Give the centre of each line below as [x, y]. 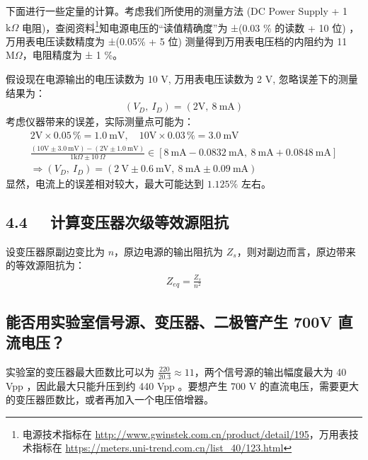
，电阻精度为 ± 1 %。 [73, 55]
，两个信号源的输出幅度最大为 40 [270, 371]
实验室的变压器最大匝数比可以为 [80, 371]
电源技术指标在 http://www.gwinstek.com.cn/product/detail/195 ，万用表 [185, 433]
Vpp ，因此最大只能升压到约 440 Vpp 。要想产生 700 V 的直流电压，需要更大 [182, 385]
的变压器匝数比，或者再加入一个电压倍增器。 [110, 399]
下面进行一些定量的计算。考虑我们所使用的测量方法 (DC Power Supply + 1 [177, 11]
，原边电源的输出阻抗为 [169, 251]
